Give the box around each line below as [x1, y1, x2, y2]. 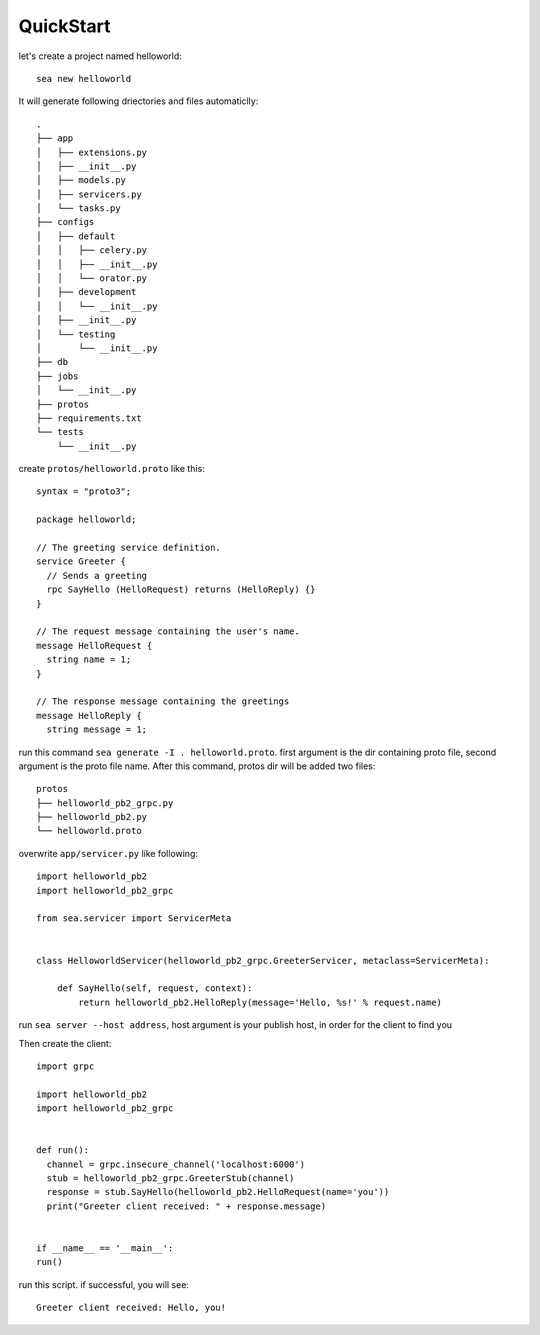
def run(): [36, 1145, 90, 1156]
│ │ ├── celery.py [36, 245, 148, 256]
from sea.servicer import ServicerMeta [36, 913, 232, 924]
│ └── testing [36, 328, 116, 340]
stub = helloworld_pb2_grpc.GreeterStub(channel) [46, 1173, 295, 1184]
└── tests [36, 426, 84, 438]
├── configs [36, 216, 95, 228]
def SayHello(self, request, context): [56, 983, 253, 994]
